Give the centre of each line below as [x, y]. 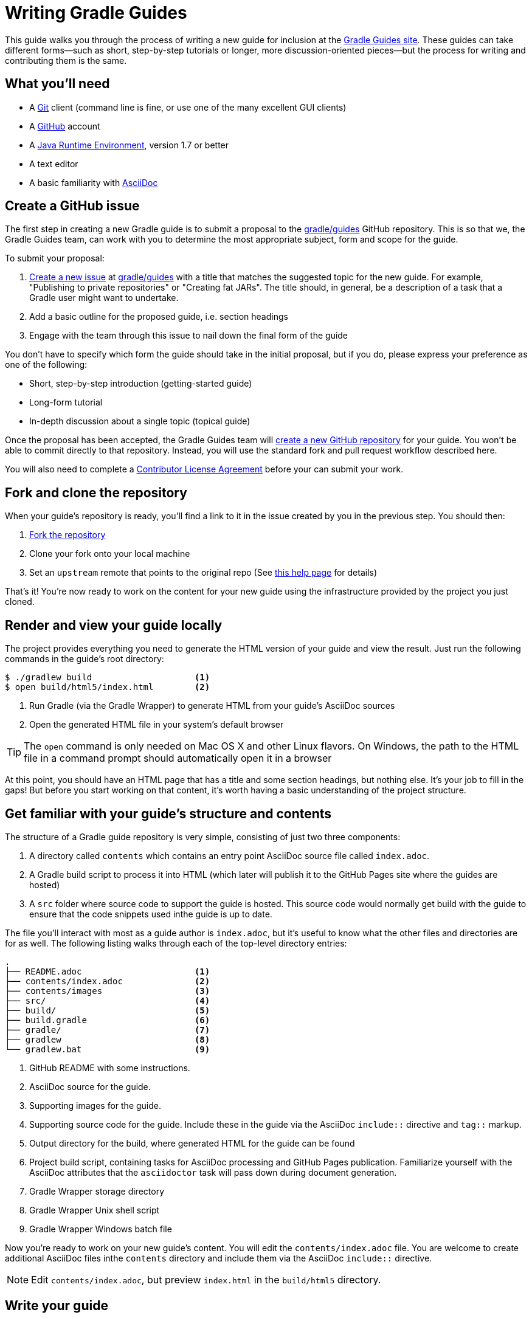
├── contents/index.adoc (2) [108, 981]
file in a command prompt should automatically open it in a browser [178, 758]
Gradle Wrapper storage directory [97, 1191]
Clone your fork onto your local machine [110, 554]
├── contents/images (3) [108, 991]
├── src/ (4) [108, 1000]
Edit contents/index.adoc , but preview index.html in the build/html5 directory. [206, 1279]
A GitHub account [65, 126]
